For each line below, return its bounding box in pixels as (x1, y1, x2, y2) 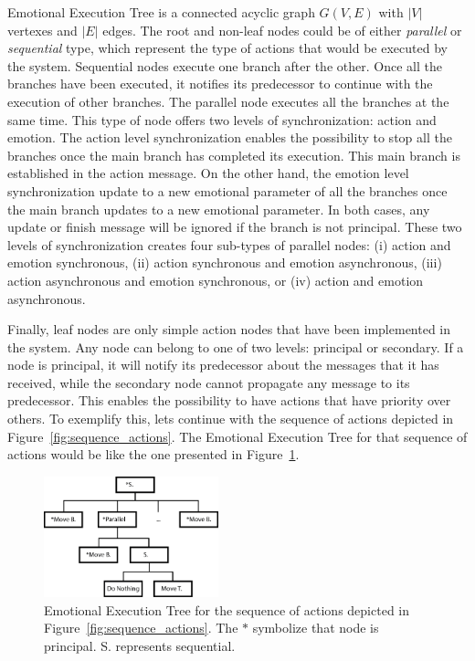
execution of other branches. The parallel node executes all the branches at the (7, 91, 449, 110)
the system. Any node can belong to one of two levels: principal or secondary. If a (7, 337, 464, 356)
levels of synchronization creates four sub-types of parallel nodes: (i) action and (7, 235, 451, 254)
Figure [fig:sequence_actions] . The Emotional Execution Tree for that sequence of (7, 426, 468, 446)
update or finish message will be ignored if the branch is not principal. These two (7, 217, 462, 236)
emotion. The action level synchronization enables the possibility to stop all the (7, 128, 452, 147)
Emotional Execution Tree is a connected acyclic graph (7, 3, 315, 21)
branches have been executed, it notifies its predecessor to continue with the (7, 74, 433, 93)
